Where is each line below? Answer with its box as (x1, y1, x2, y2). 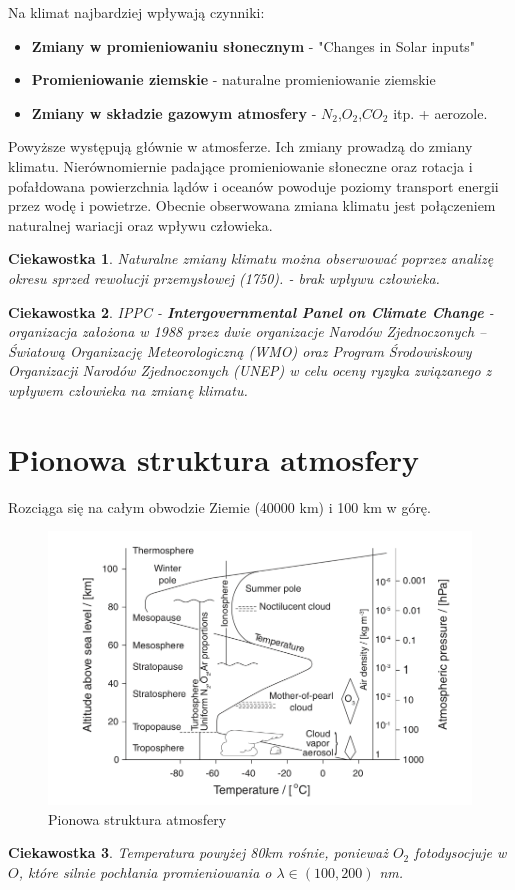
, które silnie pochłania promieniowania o (18, 862, 272, 883)
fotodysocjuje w (414, 842, 507, 863)
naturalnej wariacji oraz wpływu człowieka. (8, 214, 273, 235)
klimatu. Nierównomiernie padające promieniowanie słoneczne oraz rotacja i (8, 155, 473, 176)
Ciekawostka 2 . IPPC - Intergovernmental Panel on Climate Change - (8, 301, 494, 322)
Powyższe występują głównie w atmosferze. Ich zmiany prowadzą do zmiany (8, 136, 473, 157)
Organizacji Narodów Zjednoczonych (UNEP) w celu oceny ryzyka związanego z (8, 360, 492, 381)
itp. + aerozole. (393, 102, 488, 123)
